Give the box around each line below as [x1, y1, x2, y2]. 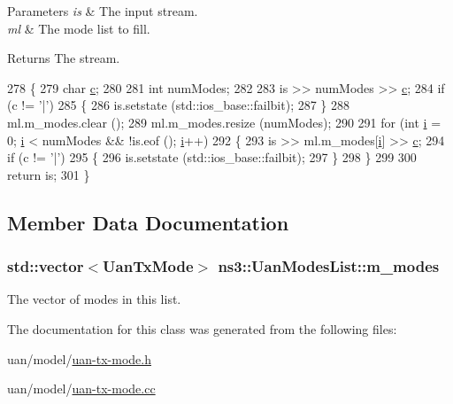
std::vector [7, 255, 84, 277]
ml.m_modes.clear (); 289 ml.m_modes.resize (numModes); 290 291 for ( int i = [7, 113, 441, 131]
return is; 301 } [7, 165, 90, 183]
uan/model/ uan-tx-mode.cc [7, 379, 156, 398]
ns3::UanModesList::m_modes [218, 255, 440, 277]
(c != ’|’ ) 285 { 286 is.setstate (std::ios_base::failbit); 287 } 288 [7, 96, 350, 114]
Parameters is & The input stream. [7, 2, 198, 19]
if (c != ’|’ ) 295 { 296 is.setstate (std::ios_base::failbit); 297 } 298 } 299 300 [7, 148, 417, 167]
